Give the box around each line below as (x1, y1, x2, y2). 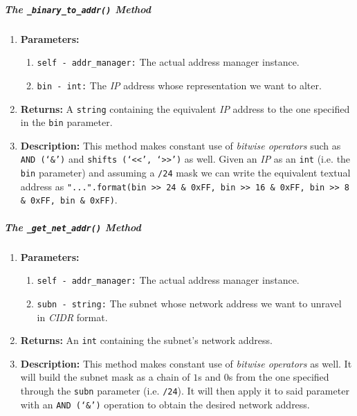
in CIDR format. (37, 309, 108, 324)
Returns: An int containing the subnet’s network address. (20, 333, 273, 347)
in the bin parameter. (20, 115, 113, 129)
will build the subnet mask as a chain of (20, 370, 190, 384)
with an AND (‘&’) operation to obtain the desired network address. (20, 397, 310, 411)
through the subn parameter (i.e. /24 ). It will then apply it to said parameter (20, 383, 349, 398)
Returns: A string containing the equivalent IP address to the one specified (20, 101, 350, 116)
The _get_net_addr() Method (4, 219, 141, 234)
